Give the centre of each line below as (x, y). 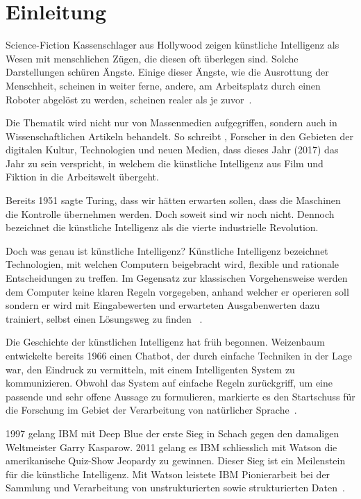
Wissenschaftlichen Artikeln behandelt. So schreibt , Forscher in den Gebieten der (180, 136)
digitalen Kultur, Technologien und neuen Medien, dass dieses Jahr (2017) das (172, 150)
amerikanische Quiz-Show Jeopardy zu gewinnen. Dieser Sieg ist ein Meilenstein (176, 460)
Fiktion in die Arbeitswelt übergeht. (82, 177)
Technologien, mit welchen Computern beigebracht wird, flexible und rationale (173, 264)
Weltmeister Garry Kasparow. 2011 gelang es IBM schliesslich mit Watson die (171, 447)
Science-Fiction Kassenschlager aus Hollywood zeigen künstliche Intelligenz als (173, 45)
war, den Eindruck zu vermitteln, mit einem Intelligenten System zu (150, 369)
